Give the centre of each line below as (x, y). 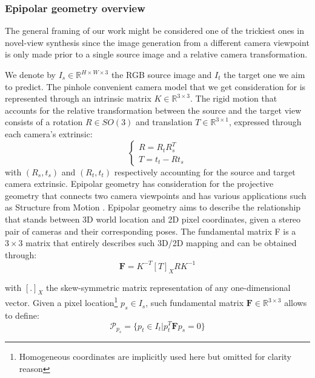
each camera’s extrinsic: (49, 133)
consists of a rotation (44, 122)
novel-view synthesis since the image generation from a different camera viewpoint (157, 42)
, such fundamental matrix (195, 303)
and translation (164, 122)
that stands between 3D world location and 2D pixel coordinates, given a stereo (153, 219)
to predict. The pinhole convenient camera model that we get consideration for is (155, 86)
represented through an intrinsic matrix (78, 98)
